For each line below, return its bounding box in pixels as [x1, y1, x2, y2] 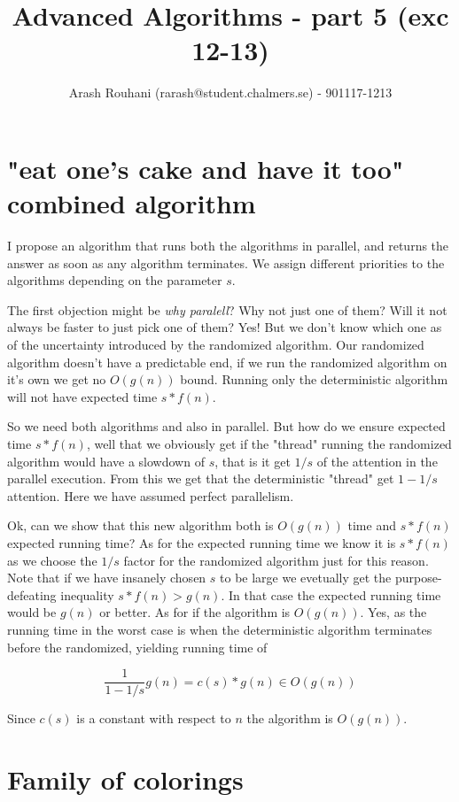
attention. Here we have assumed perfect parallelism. [7, 486, 294, 505]
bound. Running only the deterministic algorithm [180, 370, 448, 389]
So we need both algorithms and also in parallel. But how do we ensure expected [7, 417, 446, 436]
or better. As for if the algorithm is [99, 603, 291, 621]
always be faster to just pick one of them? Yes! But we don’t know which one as [7, 318, 442, 336]
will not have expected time [7, 387, 158, 405]
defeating [7, 585, 57, 604]
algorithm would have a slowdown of [7, 451, 205, 470]
